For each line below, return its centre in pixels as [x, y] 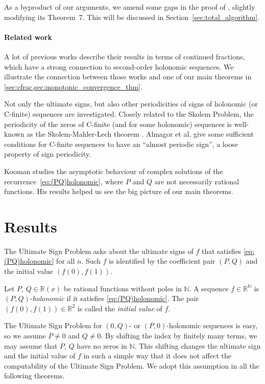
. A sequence [209, 288]
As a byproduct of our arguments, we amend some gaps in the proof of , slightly [130, 7]
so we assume [25, 335]
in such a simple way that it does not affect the [157, 356]
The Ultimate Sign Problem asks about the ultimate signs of [99, 251]
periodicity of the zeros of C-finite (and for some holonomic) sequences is [118, 124]
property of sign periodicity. [48, 154]
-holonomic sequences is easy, [212, 325]
